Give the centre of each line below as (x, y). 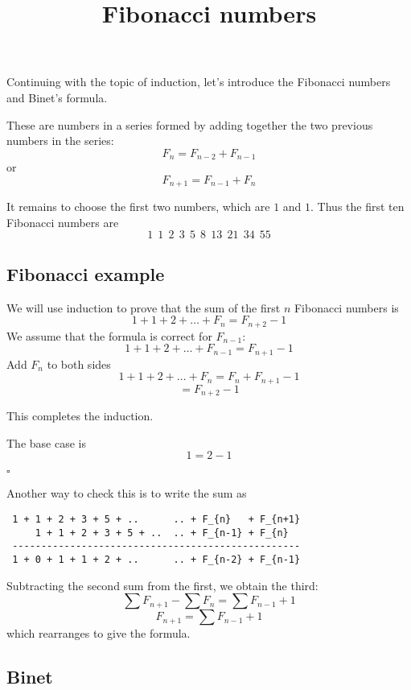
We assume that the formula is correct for (109, 335)
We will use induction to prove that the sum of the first (144, 307)
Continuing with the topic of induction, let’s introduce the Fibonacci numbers (199, 82)
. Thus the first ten (358, 207)
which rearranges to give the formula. (99, 633)
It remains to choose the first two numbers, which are (138, 207)
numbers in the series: (60, 140)
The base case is (46, 442)
